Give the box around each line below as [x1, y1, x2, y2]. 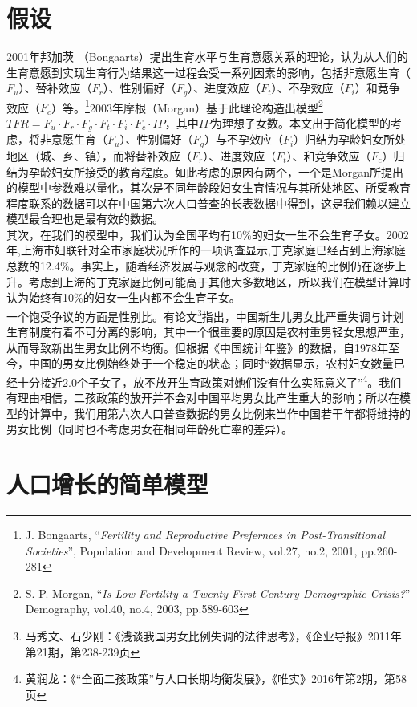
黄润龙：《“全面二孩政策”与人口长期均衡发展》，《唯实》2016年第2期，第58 [25, 670, 407, 687]
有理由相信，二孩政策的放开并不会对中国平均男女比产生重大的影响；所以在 [6, 389, 399, 406]
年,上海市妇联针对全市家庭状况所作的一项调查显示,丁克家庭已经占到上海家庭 [6, 242, 406, 258]
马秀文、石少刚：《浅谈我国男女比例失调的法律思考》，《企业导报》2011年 [25, 628, 402, 644]
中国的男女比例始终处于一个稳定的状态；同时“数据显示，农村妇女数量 [28, 355, 394, 372]
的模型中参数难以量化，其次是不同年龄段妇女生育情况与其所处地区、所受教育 [6, 179, 411, 196]
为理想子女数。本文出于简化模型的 [210, 115, 391, 132]
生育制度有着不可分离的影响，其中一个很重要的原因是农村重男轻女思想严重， [6, 323, 411, 340]
